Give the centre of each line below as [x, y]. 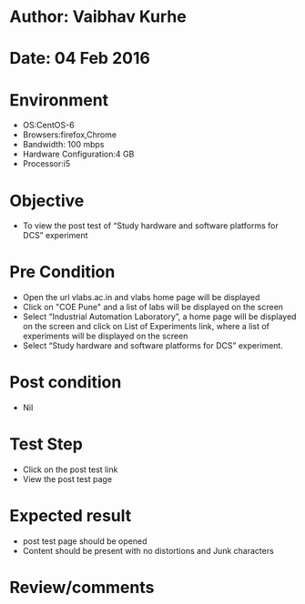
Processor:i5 [46, 164]
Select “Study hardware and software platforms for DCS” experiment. [153, 346]
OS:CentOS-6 [48, 126]
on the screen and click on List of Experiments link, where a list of [146, 327]
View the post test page [67, 479]
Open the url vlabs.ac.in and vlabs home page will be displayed [141, 297]
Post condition [66, 383]
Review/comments [82, 588]
